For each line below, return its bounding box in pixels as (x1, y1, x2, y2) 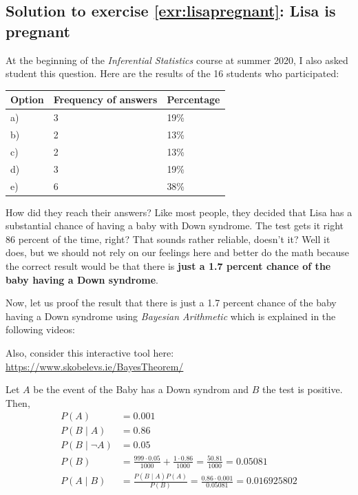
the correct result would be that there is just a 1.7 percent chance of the (6, 258, 331, 273)
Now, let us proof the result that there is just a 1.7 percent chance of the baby (6, 295, 337, 310)
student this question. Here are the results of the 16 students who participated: (6, 66, 339, 81)
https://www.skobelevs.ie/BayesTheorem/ (6, 359, 184, 373)
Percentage (167, 92, 220, 107)
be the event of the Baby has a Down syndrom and (33, 382, 249, 397)
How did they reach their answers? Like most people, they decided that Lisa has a (6, 204, 352, 219)
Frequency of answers (53, 92, 158, 107)
